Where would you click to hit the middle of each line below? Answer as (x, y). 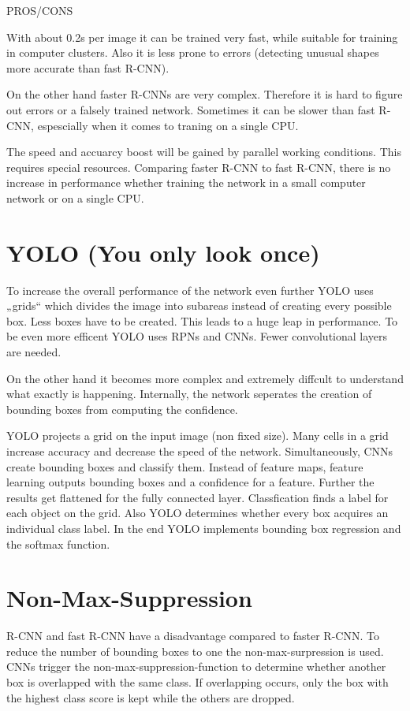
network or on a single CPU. (75, 197)
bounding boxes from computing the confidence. (122, 409)
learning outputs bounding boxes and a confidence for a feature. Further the (190, 482)
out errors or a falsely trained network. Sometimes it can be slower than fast (191, 109)
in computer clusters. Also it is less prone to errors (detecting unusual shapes (193, 52)
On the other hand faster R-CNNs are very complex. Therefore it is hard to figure (205, 94)
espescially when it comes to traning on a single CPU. (168, 125)
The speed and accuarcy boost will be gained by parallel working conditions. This (204, 152)
